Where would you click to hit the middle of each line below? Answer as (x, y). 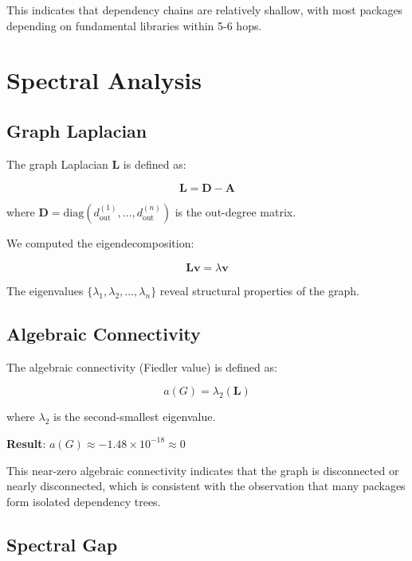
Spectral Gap (62, 544)
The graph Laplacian (57, 164)
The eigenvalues (45, 290)
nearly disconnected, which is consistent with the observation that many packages (206, 486)
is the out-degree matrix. (235, 212)
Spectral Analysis (104, 80)
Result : (26, 443)
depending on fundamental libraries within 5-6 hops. (134, 25)
